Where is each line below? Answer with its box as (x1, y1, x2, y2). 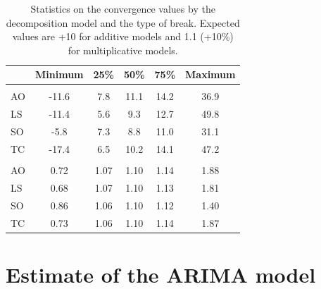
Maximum (185, 67, 236, 82)
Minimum (35, 67, 84, 82)
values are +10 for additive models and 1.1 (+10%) (12, 29, 234, 44)
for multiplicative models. (68, 42, 178, 57)
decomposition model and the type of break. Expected (6, 15, 240, 30)
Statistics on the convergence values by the (30, 1, 215, 16)
